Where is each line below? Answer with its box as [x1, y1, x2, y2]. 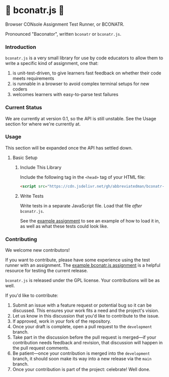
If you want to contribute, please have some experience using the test [5, 257, 150, 263]
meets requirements [12, 76, 54, 82]
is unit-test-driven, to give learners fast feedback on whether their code [12, 70, 161, 76]
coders [12, 86, 28, 92]
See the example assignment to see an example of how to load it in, [20, 217, 160, 223]
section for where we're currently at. [5, 121, 81, 127]
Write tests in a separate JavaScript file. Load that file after [20, 202, 142, 208]
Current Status [5, 104, 42, 111]
